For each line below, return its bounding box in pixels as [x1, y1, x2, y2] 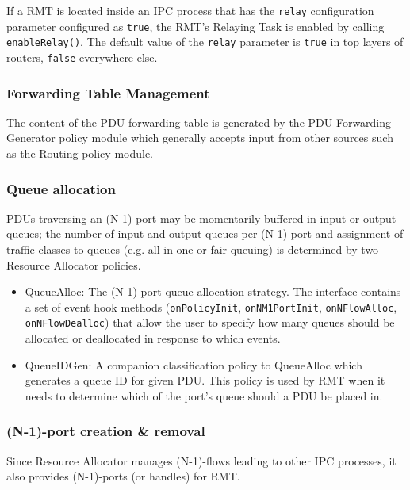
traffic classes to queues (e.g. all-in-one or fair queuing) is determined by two [6, 241, 379, 258]
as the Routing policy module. [6, 145, 154, 162]
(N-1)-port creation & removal [6, 421, 205, 441]
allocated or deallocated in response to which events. [25, 330, 281, 346]
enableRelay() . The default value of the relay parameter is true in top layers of [6, 33, 404, 50]
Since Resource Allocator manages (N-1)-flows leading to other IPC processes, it [6, 452, 397, 469]
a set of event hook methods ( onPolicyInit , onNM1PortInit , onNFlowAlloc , [25, 298, 397, 315]
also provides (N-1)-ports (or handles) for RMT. [6, 468, 240, 484]
